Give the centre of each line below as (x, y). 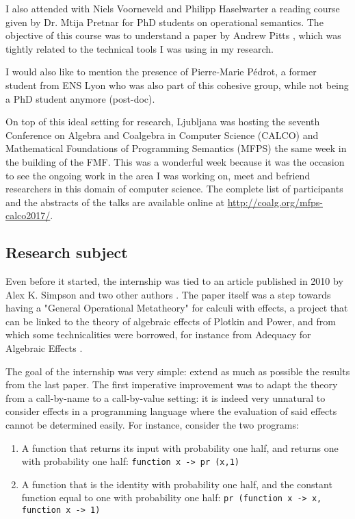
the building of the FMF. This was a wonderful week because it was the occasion (175, 161)
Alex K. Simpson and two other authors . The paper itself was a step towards (168, 294)
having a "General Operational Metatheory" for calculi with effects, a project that (177, 308)
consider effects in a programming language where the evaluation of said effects (171, 411)
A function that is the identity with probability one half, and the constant (177, 484)
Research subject (67, 252)
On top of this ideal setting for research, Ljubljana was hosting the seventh (163, 122)
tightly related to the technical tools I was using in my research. (140, 48)
